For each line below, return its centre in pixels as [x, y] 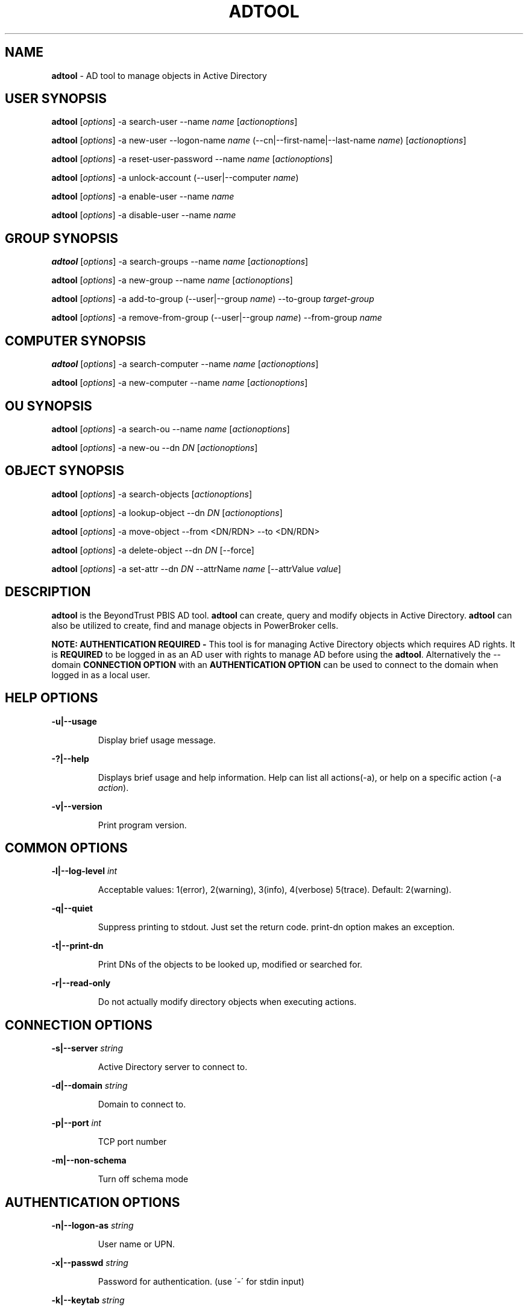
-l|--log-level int [84, 871]
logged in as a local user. [101, 675]
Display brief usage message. [157, 740]
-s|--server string [87, 1048]
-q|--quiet [72, 908]
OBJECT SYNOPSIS [64, 471]
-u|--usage [74, 721]
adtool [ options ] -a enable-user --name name [143, 197]
